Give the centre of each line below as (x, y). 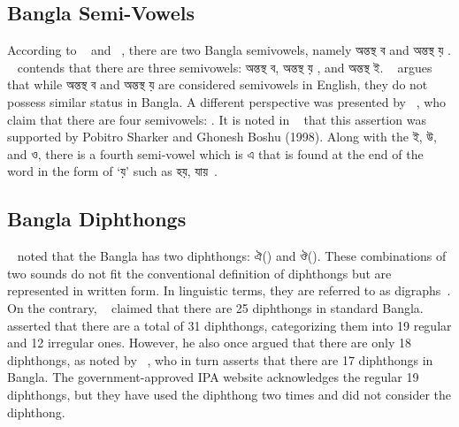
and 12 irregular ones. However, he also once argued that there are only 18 (209, 343)
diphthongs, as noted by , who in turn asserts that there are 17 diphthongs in (220, 359)
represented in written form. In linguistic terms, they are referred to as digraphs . (229, 290)
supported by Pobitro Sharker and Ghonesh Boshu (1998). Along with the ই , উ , (222, 137)
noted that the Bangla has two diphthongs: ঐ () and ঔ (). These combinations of (232, 256)
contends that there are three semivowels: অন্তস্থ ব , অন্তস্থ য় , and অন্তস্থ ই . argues (225, 67)
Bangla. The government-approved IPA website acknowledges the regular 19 (213, 377)
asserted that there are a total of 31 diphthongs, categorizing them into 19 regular (229, 325)
